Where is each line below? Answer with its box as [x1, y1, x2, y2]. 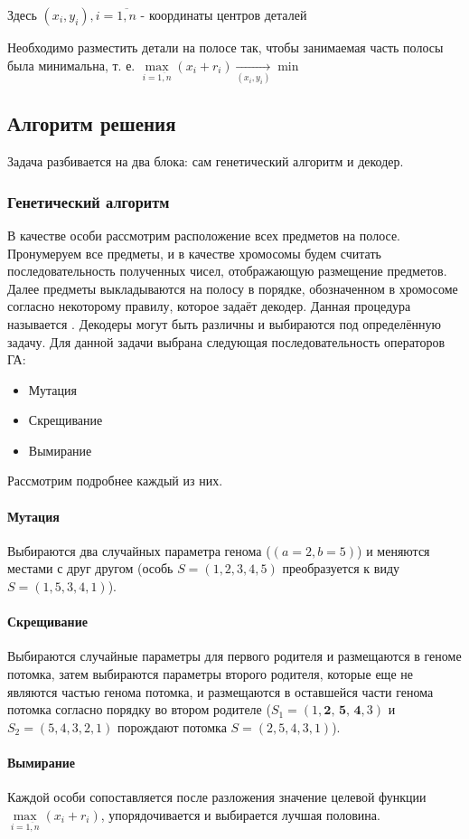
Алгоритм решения [7, 109, 176, 137]
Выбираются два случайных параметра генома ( [7, 541, 271, 560]
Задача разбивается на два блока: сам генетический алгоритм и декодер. [7, 152, 404, 171]
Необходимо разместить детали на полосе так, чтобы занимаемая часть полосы [7, 38, 444, 56]
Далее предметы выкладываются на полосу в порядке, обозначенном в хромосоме [7, 278, 458, 297]
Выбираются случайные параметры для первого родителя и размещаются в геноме [7, 646, 462, 665]
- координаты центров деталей [140, 5, 307, 24]
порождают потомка [117, 717, 227, 736]
